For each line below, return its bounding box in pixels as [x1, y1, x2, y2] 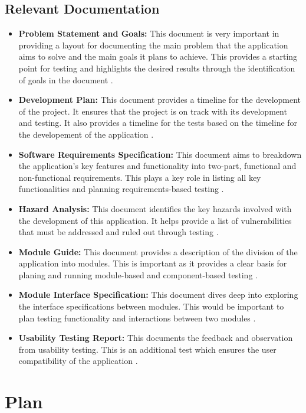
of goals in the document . [18, 73, 113, 86]
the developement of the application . [18, 128, 154, 140]
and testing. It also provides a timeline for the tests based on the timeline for [18, 116, 298, 129]
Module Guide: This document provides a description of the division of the [18, 245, 298, 258]
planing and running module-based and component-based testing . [18, 268, 258, 281]
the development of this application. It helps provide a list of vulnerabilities [18, 214, 292, 226]
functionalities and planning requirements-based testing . [18, 183, 224, 195]
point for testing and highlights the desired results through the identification [18, 61, 295, 74]
